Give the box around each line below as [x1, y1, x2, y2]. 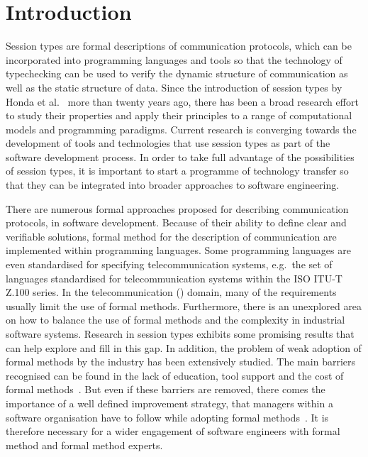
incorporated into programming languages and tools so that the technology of [6, 52, 342, 67]
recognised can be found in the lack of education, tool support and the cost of [6, 368, 344, 382]
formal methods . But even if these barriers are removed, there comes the [6, 382, 325, 397]
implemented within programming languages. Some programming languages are [6, 243, 351, 258]
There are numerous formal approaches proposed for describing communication [6, 201, 349, 216]
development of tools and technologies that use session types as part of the [6, 136, 330, 150]
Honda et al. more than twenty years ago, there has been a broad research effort [6, 94, 359, 109]
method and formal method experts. [6, 437, 163, 452]
